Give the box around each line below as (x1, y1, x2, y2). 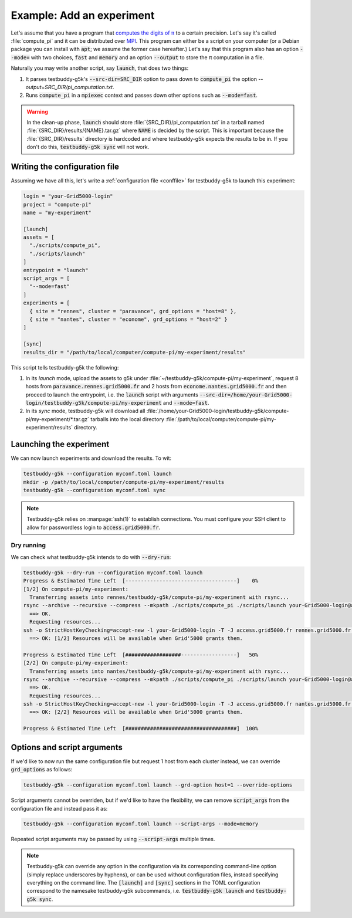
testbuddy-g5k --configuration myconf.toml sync (23, 487, 166, 493)
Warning (26, 108, 48, 115)
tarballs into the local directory (90, 415, 164, 422)
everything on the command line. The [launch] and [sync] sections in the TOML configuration (26, 879, 260, 886)
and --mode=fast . (163, 399, 209, 407)
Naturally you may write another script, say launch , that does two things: (11, 65, 189, 72)
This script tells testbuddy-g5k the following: (11, 364, 119, 371)
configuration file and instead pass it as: (11, 805, 108, 812)
